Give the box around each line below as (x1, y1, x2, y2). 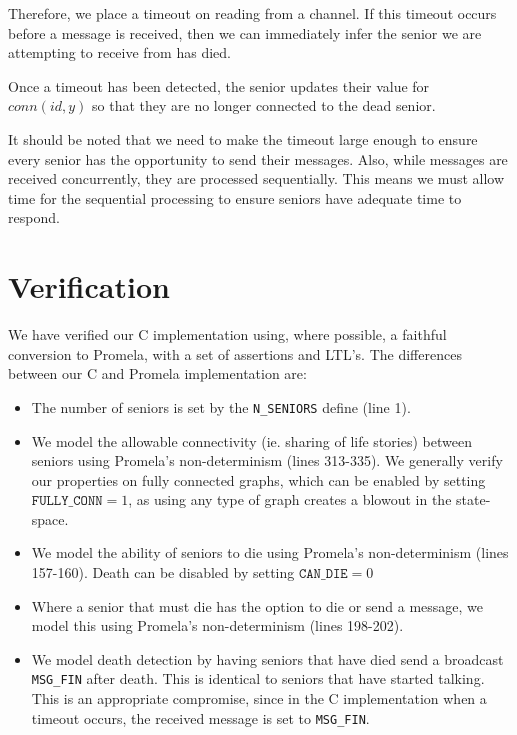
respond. (8, 207, 60, 228)
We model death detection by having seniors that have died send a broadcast (31, 648, 504, 669)
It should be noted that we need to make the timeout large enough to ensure (8, 128, 478, 149)
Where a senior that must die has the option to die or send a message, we (31, 595, 484, 616)
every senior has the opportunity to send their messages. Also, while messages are (8, 148, 508, 169)
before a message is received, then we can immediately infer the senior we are (8, 22, 482, 43)
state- (456, 489, 491, 510)
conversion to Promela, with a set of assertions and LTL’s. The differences (8, 343, 462, 364)
